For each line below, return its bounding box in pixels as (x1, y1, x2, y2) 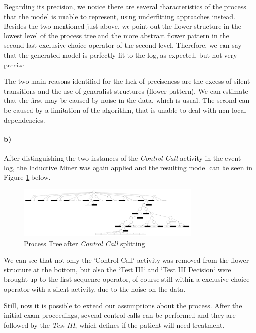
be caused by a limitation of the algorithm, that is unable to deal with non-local (4, 104, 246, 115)
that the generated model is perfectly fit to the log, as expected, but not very (4, 49, 237, 60)
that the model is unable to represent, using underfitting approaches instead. (4, 11, 235, 21)
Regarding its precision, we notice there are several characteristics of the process (4, 1, 246, 11)
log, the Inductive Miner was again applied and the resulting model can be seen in (4, 162, 252, 172)
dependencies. (4, 114, 45, 125)
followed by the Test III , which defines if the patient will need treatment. (4, 319, 224, 330)
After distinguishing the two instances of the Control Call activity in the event (4, 152, 241, 163)
